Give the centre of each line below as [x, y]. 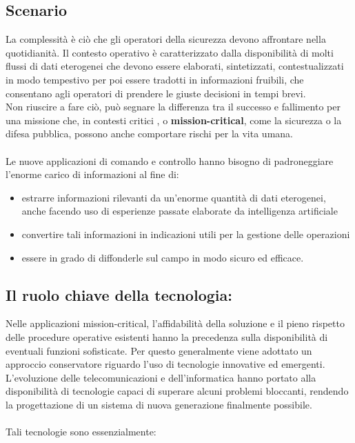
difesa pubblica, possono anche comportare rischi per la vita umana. [149, 134]
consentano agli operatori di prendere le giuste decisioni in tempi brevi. [156, 93]
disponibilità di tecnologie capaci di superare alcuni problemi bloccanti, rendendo [177, 391]
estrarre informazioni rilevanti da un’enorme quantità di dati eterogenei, [174, 197]
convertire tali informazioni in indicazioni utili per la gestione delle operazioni [186, 234]
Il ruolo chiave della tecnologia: [119, 294]
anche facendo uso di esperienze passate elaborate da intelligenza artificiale [180, 211]
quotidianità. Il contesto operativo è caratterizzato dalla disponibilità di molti [170, 52]
